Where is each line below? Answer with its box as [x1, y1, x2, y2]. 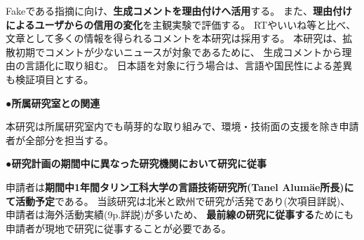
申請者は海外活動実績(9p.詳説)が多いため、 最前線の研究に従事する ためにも [6, 207, 354, 222]
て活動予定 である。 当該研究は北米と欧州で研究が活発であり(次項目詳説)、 [6, 193, 351, 208]
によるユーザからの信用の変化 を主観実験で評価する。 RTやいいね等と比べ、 [6, 17, 356, 31]
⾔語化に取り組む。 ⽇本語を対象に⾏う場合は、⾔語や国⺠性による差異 [25, 58, 353, 73]
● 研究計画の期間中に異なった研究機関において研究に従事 [6, 156, 267, 171]
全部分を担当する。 [25, 132, 114, 147]
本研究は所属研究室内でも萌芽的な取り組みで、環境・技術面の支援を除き [6, 119, 339, 134]
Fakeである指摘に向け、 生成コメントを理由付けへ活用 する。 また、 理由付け [6, 3, 353, 17]
